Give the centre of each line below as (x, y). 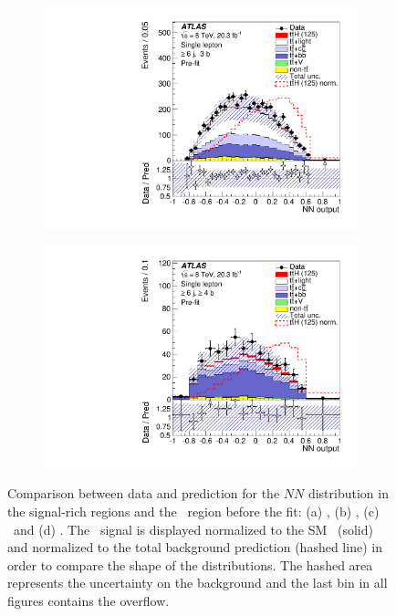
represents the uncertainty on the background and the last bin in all (198, 583)
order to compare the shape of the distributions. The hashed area (190, 564)
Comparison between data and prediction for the (144, 493)
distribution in (348, 493)
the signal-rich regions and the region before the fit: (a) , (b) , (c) (193, 511)
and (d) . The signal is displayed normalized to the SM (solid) (193, 529)
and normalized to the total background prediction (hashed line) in (195, 547)
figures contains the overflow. (89, 600)
